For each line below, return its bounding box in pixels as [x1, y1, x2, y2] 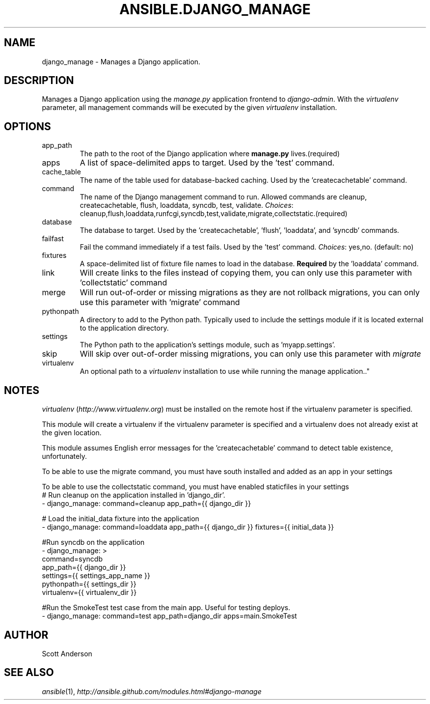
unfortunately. [42, 452, 87, 461]
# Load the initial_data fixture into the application [42, 514, 199, 523]
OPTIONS [4, 120, 51, 133]
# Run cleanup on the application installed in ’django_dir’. [42, 491, 225, 500]
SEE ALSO [4, 666, 54, 679]
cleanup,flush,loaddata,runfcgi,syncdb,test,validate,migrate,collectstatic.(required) [80, 209, 348, 218]
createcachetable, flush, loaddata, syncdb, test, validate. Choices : [80, 201, 294, 210]
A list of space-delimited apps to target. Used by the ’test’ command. [80, 158, 335, 168]
